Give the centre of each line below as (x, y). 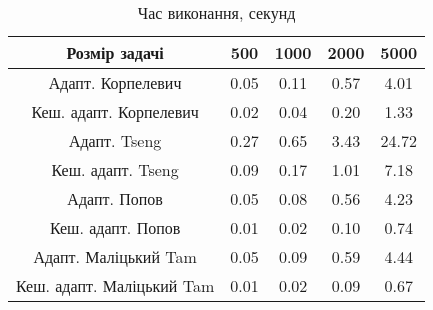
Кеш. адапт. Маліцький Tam (115, 285)
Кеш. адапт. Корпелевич (115, 111)
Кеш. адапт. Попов (115, 227)
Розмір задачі (115, 52)
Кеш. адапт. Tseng (115, 169)
